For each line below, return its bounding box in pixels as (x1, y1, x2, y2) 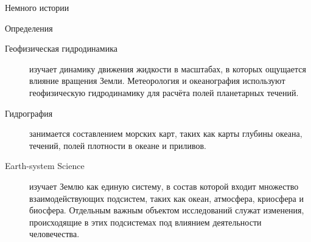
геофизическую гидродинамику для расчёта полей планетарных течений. (29, 86, 299, 99)
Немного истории (5, 1, 69, 13)
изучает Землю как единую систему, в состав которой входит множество (29, 179, 299, 192)
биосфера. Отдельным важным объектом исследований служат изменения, (29, 204, 304, 216)
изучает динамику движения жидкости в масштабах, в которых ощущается (29, 62, 306, 75)
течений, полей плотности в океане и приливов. (29, 139, 206, 151)
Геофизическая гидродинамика (5, 42, 117, 55)
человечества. (29, 227, 80, 240)
